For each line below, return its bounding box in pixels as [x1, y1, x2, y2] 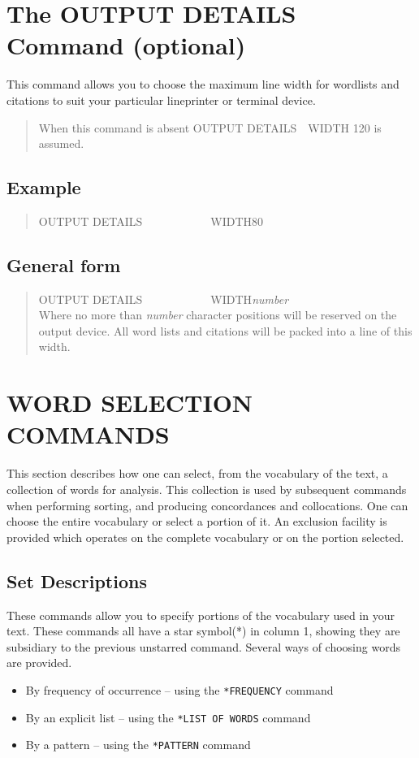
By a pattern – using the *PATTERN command [25, 736, 251, 753]
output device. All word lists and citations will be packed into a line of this [38, 322, 413, 339]
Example [6, 175, 81, 200]
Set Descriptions [6, 568, 147, 593]
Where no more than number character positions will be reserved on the [38, 306, 397, 323]
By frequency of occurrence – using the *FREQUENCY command [25, 681, 334, 698]
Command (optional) [6, 28, 246, 62]
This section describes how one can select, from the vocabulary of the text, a [6, 465, 388, 482]
